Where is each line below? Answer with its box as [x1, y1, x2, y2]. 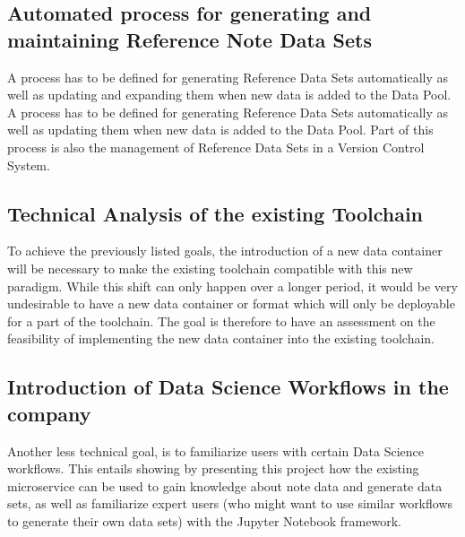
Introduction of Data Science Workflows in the [7, 373, 449, 401]
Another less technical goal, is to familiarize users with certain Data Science [7, 441, 425, 460]
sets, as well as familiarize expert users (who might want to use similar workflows [7, 494, 453, 513]
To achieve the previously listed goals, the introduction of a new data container [7, 241, 443, 260]
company [7, 399, 91, 427]
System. [7, 155, 50, 174]
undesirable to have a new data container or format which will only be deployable [7, 294, 455, 313]
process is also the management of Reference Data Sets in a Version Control [7, 137, 425, 156]
